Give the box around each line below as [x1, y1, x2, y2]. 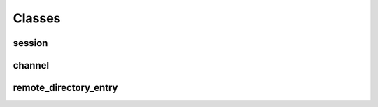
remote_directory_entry [13, 82, 118, 94]
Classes [13, 10, 61, 26]
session [13, 37, 48, 49]
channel [13, 59, 49, 71]
